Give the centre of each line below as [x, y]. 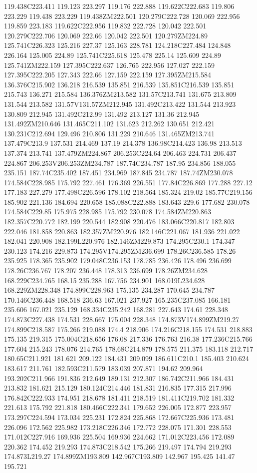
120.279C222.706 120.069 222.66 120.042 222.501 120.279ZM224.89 [106, 35]
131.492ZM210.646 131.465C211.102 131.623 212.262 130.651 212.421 [109, 124]
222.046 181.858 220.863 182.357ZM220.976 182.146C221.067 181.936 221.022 [122, 231]
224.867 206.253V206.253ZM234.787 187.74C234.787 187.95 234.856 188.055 [120, 163]
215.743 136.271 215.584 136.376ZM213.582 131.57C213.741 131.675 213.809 [120, 94]
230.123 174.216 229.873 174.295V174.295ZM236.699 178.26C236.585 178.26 [120, 250]
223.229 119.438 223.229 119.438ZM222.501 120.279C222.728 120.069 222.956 [122, 16]
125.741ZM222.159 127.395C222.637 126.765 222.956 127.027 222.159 [109, 65]
